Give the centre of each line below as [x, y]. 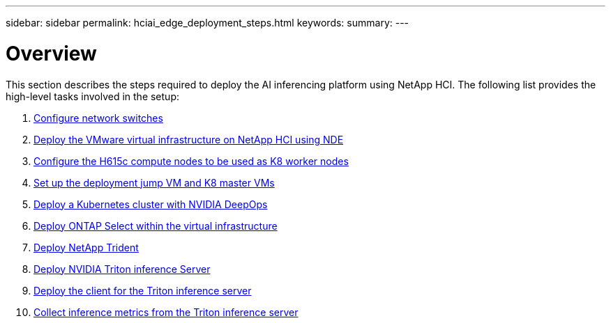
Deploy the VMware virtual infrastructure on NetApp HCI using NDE [189, 139]
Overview [51, 53]
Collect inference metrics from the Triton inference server [166, 312]
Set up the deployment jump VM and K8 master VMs [154, 182]
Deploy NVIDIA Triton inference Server [122, 269]
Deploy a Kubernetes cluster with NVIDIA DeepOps [151, 204]
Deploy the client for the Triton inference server [143, 290]
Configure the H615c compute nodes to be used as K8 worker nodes [191, 161]
